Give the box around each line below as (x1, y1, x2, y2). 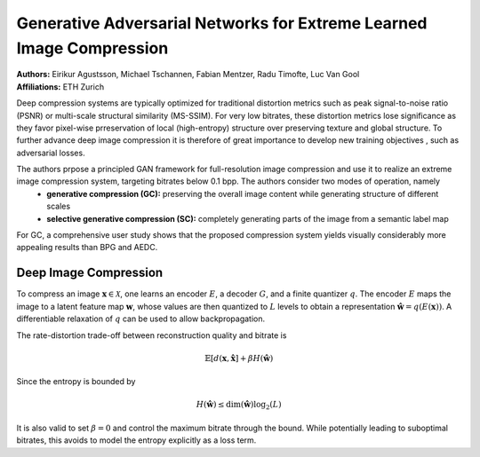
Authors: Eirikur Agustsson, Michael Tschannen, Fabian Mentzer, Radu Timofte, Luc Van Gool (16, 69, 360, 80)
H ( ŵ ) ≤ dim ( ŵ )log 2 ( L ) (196, 399, 282, 412)
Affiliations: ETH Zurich (16, 81, 105, 92)
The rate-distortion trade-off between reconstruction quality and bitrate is (16, 329, 287, 341)
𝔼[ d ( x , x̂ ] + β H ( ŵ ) (204, 353, 274, 363)
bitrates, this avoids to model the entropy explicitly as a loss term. (16, 435, 257, 445)
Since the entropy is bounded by (16, 376, 136, 387)
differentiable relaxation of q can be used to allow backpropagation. (16, 313, 266, 324)
